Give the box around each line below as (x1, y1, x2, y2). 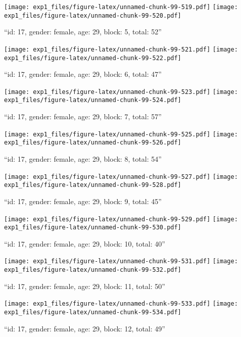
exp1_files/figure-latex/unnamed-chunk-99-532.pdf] (4, 266, 181, 274)
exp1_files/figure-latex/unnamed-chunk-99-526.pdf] (4, 139, 181, 147)
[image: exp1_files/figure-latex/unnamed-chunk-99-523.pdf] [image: (4, 88, 238, 95)
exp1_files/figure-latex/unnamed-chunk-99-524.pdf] (4, 97, 181, 104)
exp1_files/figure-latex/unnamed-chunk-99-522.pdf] (4, 54, 181, 62)
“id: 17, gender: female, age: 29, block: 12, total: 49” (4, 323, 165, 333)
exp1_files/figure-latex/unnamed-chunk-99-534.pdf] (4, 309, 181, 316)
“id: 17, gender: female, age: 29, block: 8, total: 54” (4, 154, 162, 164)
